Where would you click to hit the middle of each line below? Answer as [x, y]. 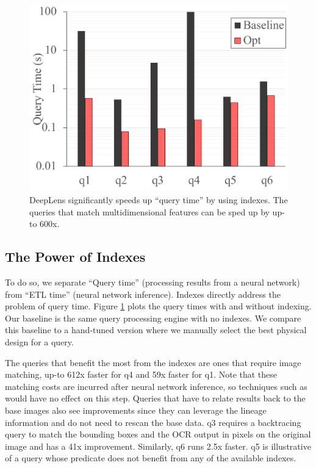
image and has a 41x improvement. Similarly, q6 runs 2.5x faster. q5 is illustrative [158, 446]
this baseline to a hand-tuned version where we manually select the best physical [156, 330]
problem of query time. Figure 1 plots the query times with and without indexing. [158, 306]
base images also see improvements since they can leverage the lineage [136, 410]
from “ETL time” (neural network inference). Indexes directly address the [143, 294]
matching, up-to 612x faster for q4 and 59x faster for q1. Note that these [141, 374]
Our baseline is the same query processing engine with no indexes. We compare [153, 318]
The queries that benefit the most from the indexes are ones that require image [153, 362]
